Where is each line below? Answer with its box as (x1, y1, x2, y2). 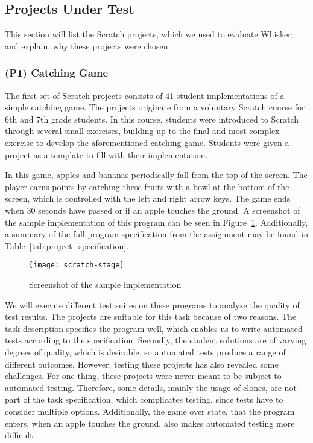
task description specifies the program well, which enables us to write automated (5, 322, 303, 334)
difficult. (5, 429, 36, 441)
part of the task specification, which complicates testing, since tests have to (5, 393, 283, 406)
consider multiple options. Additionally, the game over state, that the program (5, 404, 295, 417)
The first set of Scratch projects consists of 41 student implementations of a (5, 89, 285, 101)
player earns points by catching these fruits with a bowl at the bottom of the (5, 180, 289, 193)
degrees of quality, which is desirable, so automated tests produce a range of (5, 345, 286, 358)
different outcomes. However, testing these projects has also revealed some (5, 357, 279, 370)
